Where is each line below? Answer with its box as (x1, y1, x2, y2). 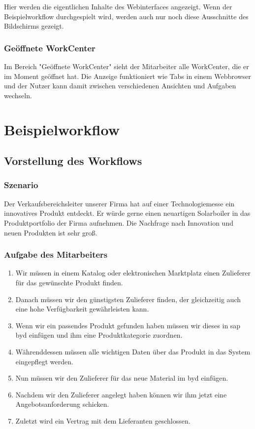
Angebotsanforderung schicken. (15, 399, 109, 409)
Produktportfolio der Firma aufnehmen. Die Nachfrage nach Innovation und (4, 217, 233, 228)
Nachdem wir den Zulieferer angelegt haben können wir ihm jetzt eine (15, 389, 227, 399)
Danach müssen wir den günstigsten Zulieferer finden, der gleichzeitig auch (15, 294, 241, 304)
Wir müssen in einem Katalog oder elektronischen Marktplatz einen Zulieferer (15, 268, 251, 278)
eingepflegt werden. (15, 356, 73, 366)
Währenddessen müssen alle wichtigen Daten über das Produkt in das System (15, 346, 251, 356)
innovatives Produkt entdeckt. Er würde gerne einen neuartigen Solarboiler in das (4, 208, 251, 218)
